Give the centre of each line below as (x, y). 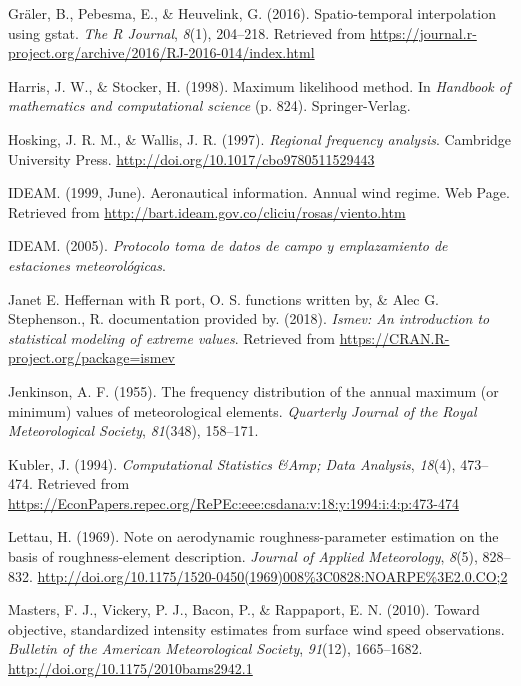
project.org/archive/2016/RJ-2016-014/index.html (161, 52)
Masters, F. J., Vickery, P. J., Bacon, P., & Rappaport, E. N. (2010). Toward (244, 609)
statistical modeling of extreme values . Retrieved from (171, 337)
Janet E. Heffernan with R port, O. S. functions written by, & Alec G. (224, 298)
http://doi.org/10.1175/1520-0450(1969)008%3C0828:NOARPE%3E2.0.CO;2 (272, 575)
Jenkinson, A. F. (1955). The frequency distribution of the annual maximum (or (253, 390)
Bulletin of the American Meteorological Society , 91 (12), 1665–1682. (215, 648)
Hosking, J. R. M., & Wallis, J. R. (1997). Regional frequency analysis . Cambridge (260, 138)
